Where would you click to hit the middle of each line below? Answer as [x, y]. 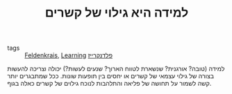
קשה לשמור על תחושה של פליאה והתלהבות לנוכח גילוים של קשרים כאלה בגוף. [109, 84]
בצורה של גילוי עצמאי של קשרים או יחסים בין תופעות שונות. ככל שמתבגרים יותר [110, 76]
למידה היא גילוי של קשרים [117, 13]
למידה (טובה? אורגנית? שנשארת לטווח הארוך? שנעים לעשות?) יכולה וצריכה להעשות [116, 69]
